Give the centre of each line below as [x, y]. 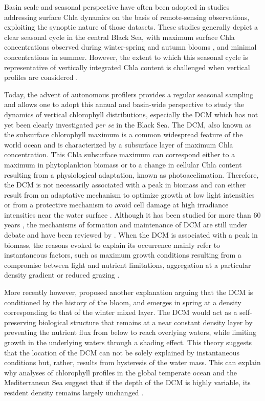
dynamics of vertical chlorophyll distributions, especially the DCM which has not [131, 114]
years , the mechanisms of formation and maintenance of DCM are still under [126, 225]
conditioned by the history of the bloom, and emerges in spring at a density [123, 302]
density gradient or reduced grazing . [62, 275]
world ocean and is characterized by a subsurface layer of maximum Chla [119, 144]
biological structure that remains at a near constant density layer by [146, 322]
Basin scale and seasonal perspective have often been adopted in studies [117, 7]
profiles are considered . [41, 77]
